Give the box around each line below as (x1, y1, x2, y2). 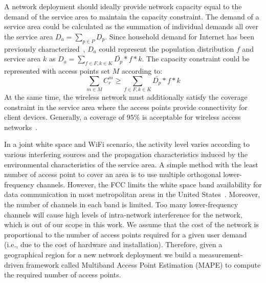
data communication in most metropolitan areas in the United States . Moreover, (4, 189, 260, 200)
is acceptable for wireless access (142, 112, 241, 122)
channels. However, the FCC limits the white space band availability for (36, 179, 262, 189)
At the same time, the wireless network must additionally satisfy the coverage (4, 92, 248, 102)
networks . (4, 121, 38, 132)
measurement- (199, 249, 243, 260)
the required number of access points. (4, 269, 121, 280)
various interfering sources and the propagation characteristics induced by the (4, 149, 248, 160)
